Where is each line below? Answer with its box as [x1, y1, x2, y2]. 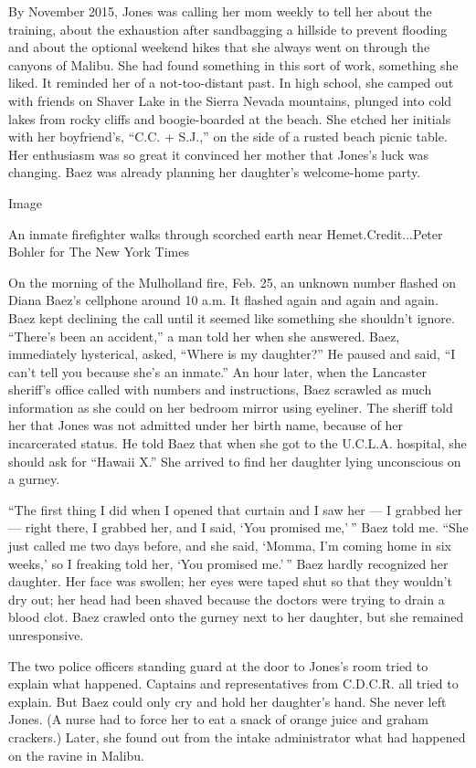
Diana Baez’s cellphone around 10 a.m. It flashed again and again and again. [8, 290, 439, 310]
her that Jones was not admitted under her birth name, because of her [8, 416, 403, 435]
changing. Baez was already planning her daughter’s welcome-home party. [8, 163, 421, 182]
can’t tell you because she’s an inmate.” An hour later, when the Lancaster [8, 362, 427, 381]
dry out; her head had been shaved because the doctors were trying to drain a [8, 589, 445, 608]
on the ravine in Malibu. [8, 745, 145, 764]
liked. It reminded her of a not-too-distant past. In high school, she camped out [8, 73, 454, 92]
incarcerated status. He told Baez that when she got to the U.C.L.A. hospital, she [8, 434, 467, 453]
